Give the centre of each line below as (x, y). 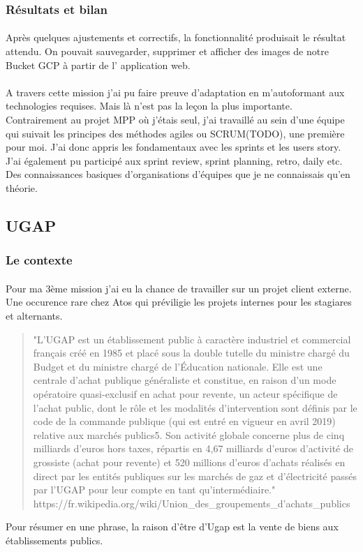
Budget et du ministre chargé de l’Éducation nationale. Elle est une (178, 366)
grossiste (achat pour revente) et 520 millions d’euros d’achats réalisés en (189, 462)
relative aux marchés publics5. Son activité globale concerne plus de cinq (189, 434)
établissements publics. (54, 540)
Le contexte (39, 260)
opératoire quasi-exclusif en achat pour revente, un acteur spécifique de (185, 393)
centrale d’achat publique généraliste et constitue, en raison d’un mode (185, 380)
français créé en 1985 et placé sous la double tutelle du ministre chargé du (191, 353)
